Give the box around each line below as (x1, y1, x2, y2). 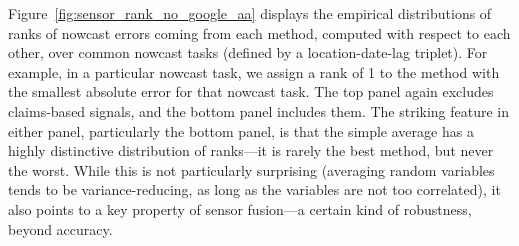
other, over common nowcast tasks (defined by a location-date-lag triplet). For (8, 42, 488, 63)
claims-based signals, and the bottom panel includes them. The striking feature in (8, 100, 510, 121)
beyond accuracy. (8, 218, 113, 239)
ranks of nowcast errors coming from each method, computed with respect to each (8, 22, 511, 43)
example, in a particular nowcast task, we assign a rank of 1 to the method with (8, 61, 500, 82)
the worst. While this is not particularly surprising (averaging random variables (8, 159, 495, 180)
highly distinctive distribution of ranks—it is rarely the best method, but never (8, 140, 494, 161)
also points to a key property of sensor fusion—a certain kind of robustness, (8, 198, 472, 219)
